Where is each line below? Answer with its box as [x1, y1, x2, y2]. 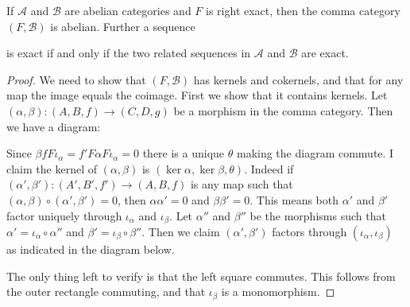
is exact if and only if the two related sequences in [6, 45, 251, 61]
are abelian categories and [64, 2, 191, 18]
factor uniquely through [6, 207, 122, 223]
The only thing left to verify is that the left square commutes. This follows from [6, 267, 396, 284]
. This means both [249, 191, 338, 208]
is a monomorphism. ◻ [221, 283, 335, 300]
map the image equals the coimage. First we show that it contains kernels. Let [6, 87, 388, 103]
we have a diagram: [6, 118, 101, 134]
